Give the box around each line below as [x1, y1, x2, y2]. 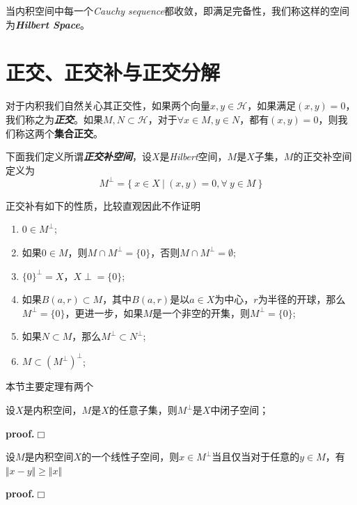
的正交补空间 [293, 149, 352, 164]
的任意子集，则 [109, 403, 177, 417]
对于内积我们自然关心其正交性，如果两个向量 [6, 98, 210, 113]
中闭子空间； [210, 403, 269, 417]
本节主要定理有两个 [6, 379, 93, 394]
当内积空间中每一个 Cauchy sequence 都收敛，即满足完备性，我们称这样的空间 [6, 3, 349, 17]
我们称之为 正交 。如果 [6, 111, 103, 126]
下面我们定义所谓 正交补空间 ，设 [6, 149, 152, 164]
